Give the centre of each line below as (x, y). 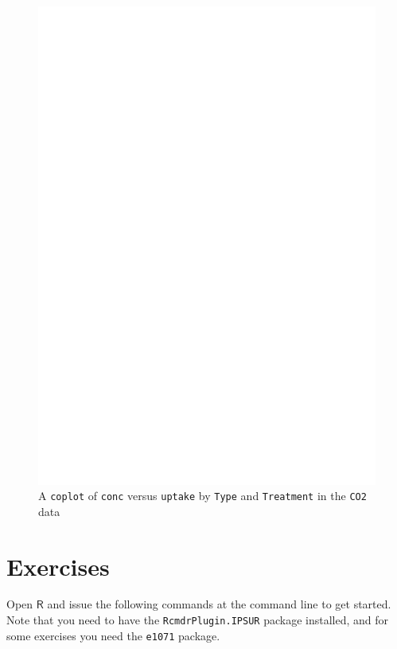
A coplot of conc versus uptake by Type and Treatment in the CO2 (202, 496)
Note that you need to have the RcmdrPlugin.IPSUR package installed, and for (197, 620)
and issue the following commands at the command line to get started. (219, 604)
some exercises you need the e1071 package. (113, 635)
